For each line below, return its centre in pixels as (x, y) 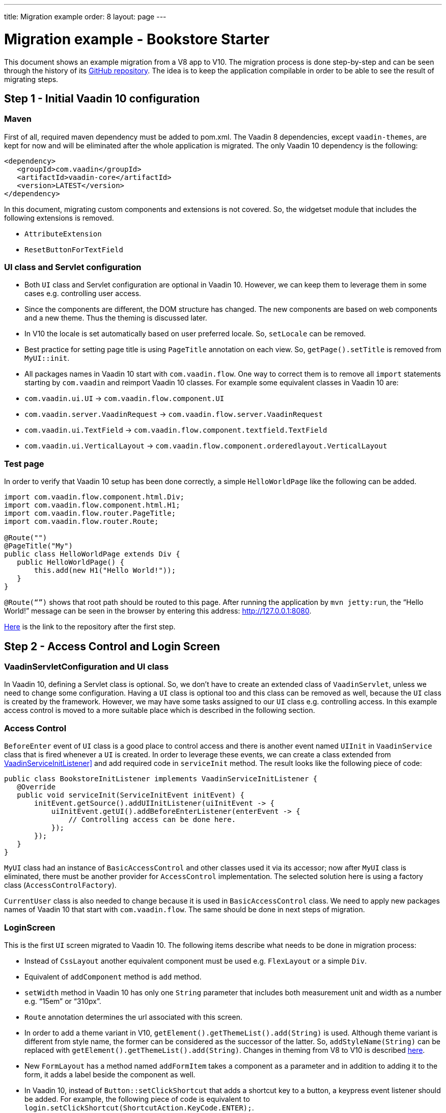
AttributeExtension (63, 234)
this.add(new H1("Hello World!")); (105, 571)
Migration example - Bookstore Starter (137, 39)
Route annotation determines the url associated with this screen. (133, 1017)
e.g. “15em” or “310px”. (63, 1001)
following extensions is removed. (59, 218)
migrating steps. (31, 79)
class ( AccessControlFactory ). (60, 885)
